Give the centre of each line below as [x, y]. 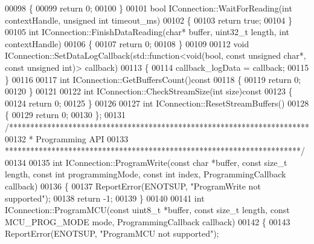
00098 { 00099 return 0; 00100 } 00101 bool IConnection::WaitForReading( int [149, 8]
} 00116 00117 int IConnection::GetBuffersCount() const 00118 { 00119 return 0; [153, 79]
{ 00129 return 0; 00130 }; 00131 [65, 115]
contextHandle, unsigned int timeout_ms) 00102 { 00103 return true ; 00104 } [149, 20]
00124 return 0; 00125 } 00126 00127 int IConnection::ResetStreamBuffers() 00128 [157, 103]
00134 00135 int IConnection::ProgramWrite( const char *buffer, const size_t [146, 162]
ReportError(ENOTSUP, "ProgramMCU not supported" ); [112, 233]
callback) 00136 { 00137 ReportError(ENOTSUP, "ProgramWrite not [133, 186]
